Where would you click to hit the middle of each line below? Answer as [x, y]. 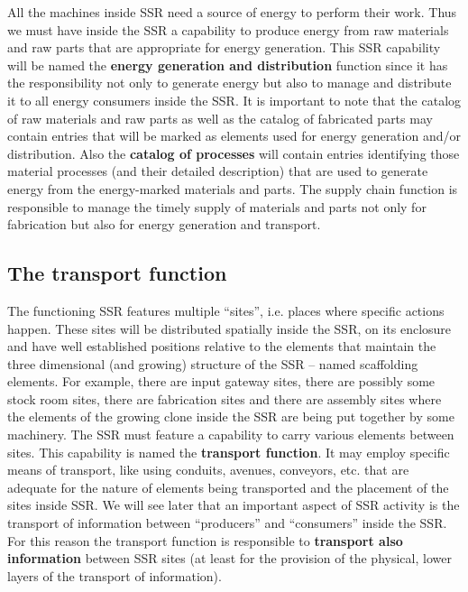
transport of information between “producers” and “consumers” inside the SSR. [227, 523]
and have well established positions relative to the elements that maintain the [222, 346]
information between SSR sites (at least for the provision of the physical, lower [229, 558]
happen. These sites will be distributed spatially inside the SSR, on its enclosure [229, 328]
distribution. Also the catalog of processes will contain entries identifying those [234, 153]
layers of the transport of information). [115, 575]
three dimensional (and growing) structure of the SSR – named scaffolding [213, 363]
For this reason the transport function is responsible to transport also [205, 540]
